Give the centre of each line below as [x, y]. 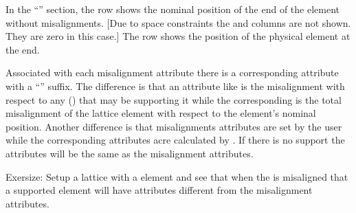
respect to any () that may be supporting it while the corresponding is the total [174, 99]
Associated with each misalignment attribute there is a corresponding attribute [172, 72]
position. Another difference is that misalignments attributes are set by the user [174, 126]
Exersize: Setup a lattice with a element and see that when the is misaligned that [177, 176]
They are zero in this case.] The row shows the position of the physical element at [178, 36]
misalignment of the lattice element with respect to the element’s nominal [161, 113]
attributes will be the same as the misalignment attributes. [130, 153]
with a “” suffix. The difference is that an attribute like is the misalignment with [175, 86]
